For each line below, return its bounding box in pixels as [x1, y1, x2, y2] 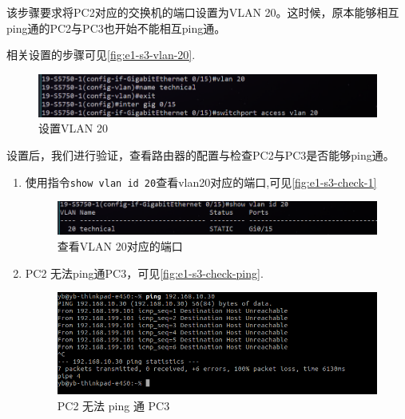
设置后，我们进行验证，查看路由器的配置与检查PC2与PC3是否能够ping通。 [6, 147, 395, 164]
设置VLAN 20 [38, 120, 108, 136]
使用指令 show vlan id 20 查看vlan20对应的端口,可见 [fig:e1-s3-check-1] [25, 173, 377, 190]
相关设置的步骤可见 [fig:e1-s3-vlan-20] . [6, 46, 196, 63]
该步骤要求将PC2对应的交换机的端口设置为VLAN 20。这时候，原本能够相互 [6, 4, 399, 20]
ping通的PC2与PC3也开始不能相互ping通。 [6, 19, 226, 36]
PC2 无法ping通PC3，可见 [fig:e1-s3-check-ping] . [25, 264, 264, 281]
